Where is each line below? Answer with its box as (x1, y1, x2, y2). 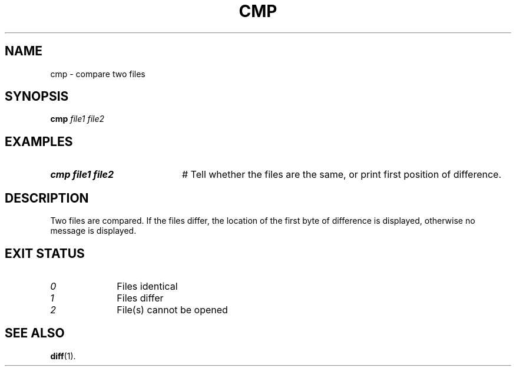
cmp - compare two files (50, 68, 145, 79)
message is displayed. (50, 226, 137, 236)
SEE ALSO (5, 326, 65, 341)
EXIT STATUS (5, 246, 85, 261)
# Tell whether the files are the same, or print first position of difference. (181, 168, 502, 181)
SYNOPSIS (5, 89, 69, 104)
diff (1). (50, 350, 76, 361)
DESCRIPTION (5, 190, 89, 206)
